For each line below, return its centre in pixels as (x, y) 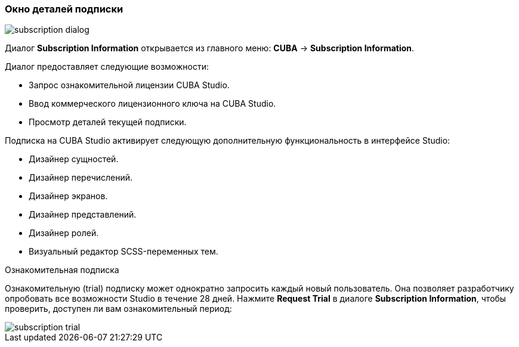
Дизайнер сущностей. (74, 159)
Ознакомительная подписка (62, 270)
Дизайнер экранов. (68, 196)
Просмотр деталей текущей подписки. (108, 122)
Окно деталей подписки (64, 9)
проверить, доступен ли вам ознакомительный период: (118, 309)
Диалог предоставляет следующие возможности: (107, 67)
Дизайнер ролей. (64, 233)
